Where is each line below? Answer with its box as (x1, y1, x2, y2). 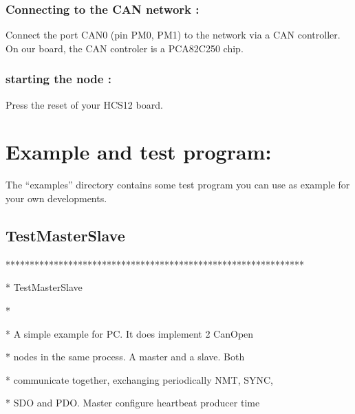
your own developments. (6, 190, 107, 205)
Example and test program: (6, 138, 272, 166)
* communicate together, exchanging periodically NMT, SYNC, (6, 372, 273, 386)
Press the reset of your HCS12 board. (6, 97, 163, 111)
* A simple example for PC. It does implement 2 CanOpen (6, 326, 254, 340)
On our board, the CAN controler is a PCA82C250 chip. (6, 41, 244, 55)
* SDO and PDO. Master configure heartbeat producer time (6, 395, 260, 410)
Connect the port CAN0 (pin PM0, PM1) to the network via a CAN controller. (6, 28, 341, 42)
